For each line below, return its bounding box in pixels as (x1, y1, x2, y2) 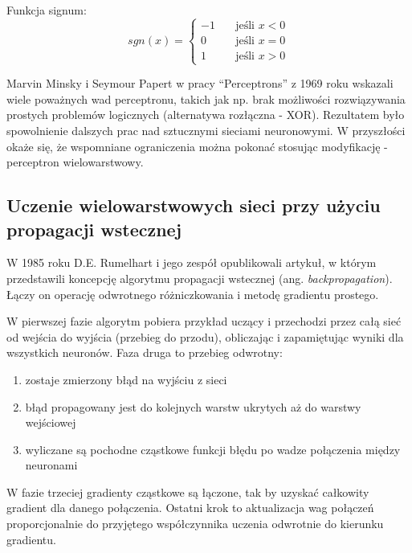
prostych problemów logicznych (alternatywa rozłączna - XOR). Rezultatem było (6, 106, 405, 123)
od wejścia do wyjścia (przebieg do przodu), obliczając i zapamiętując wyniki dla (6, 328, 404, 345)
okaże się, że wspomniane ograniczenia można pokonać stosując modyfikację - (6, 137, 388, 154)
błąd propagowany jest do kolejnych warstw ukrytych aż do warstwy (25, 398, 361, 415)
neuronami (25, 457, 78, 473)
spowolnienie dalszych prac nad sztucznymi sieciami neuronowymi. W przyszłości (6, 121, 406, 138)
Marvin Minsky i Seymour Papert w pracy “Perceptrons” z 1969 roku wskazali (6, 75, 394, 92)
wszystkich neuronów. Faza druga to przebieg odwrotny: (6, 344, 283, 361)
